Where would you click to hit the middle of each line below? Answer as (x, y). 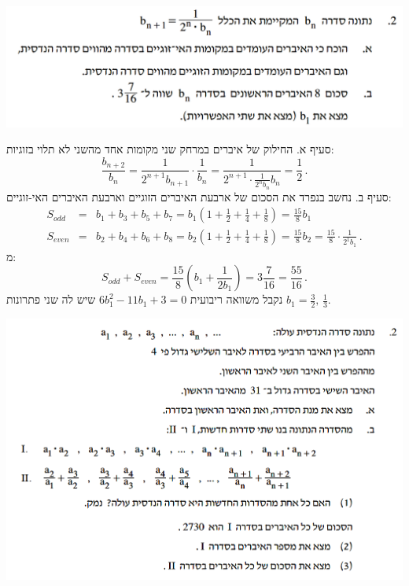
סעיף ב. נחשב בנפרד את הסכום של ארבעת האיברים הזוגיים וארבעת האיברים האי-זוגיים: (199, 196)
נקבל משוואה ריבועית (236, 299)
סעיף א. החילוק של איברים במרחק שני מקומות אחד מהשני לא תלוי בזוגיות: (170, 149)
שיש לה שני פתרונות (51, 299)
